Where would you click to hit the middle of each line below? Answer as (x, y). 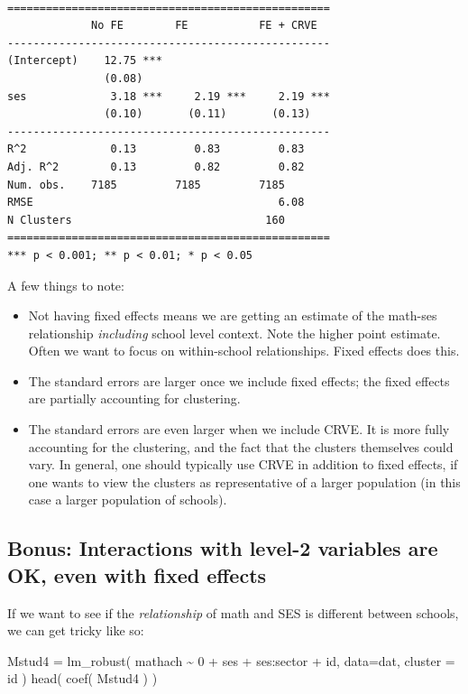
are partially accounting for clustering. (134, 398)
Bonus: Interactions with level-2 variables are (223, 548)
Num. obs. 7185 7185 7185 (146, 185)
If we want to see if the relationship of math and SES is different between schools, (233, 612)
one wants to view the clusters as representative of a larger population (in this (244, 481)
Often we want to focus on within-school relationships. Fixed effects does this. (244, 351)
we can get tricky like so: (76, 630)
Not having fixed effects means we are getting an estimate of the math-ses (233, 315)
